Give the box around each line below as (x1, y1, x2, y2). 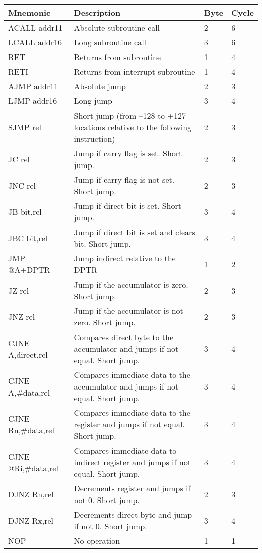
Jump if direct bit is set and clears (74, 226, 195, 238)
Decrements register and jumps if (74, 482, 191, 494)
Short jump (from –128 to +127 (74, 109, 186, 121)
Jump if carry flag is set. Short (74, 147, 182, 159)
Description (74, 7, 121, 18)
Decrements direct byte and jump (74, 509, 192, 520)
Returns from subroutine (74, 51, 161, 63)
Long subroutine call (74, 36, 147, 48)
